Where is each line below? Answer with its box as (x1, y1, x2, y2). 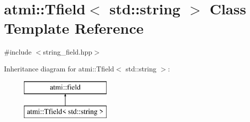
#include (4, 47, 32, 57)
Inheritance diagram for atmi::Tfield (4, 63, 115, 73)
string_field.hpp (43, 47, 93, 57)
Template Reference (4, 18, 144, 38)
